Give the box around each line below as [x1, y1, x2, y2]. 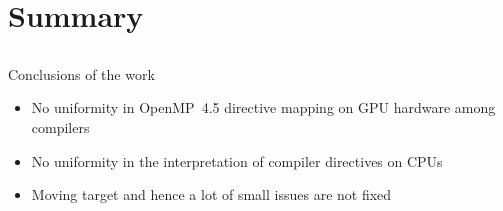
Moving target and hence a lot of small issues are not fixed [31, 184, 392, 205]
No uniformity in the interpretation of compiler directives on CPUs [31, 150, 443, 171]
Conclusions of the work [8, 63, 155, 84]
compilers [31, 116, 90, 137]
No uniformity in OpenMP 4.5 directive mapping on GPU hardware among [31, 97, 496, 118]
